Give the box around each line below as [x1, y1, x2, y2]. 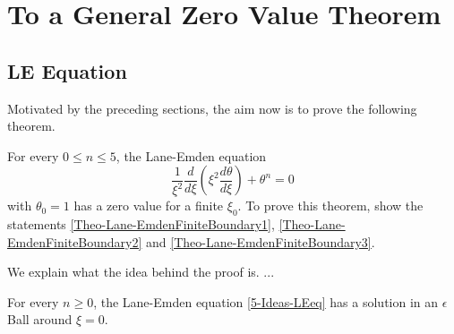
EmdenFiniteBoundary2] [7, 232, 142, 251]
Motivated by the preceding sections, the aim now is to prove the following [7, 98, 417, 117]
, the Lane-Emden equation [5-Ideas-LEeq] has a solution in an [93, 292, 439, 311]
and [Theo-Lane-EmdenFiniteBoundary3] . [146, 232, 375, 251]
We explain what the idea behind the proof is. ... [7, 262, 275, 281]
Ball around [7, 310, 73, 329]
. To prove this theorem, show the [237, 196, 424, 215]
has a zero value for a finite [73, 196, 224, 215]
